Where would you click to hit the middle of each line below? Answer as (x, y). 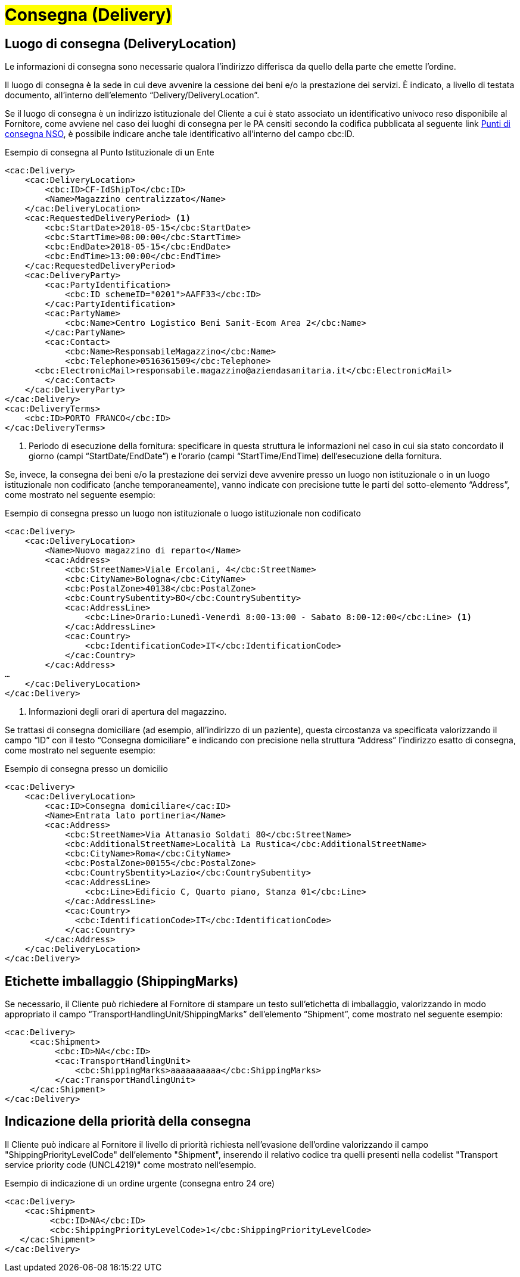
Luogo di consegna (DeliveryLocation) (121, 43)
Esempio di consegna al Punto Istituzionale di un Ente (110, 152)
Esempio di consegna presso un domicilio (86, 769)
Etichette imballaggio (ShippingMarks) (122, 981)
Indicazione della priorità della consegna (128, 1122)
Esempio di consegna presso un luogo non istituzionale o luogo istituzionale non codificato (183, 513)
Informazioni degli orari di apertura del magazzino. (128, 712)
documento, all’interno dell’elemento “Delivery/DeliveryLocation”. (132, 95)
